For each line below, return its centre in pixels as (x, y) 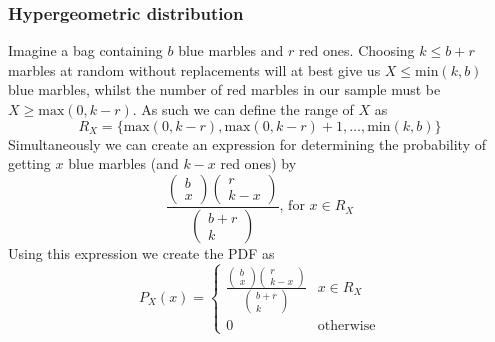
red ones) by (258, 163)
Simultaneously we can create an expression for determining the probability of (247, 143)
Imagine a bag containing (85, 50)
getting (29, 163)
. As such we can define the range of (243, 109)
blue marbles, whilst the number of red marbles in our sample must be (224, 89)
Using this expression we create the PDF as (141, 252)
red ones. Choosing (356, 50)
